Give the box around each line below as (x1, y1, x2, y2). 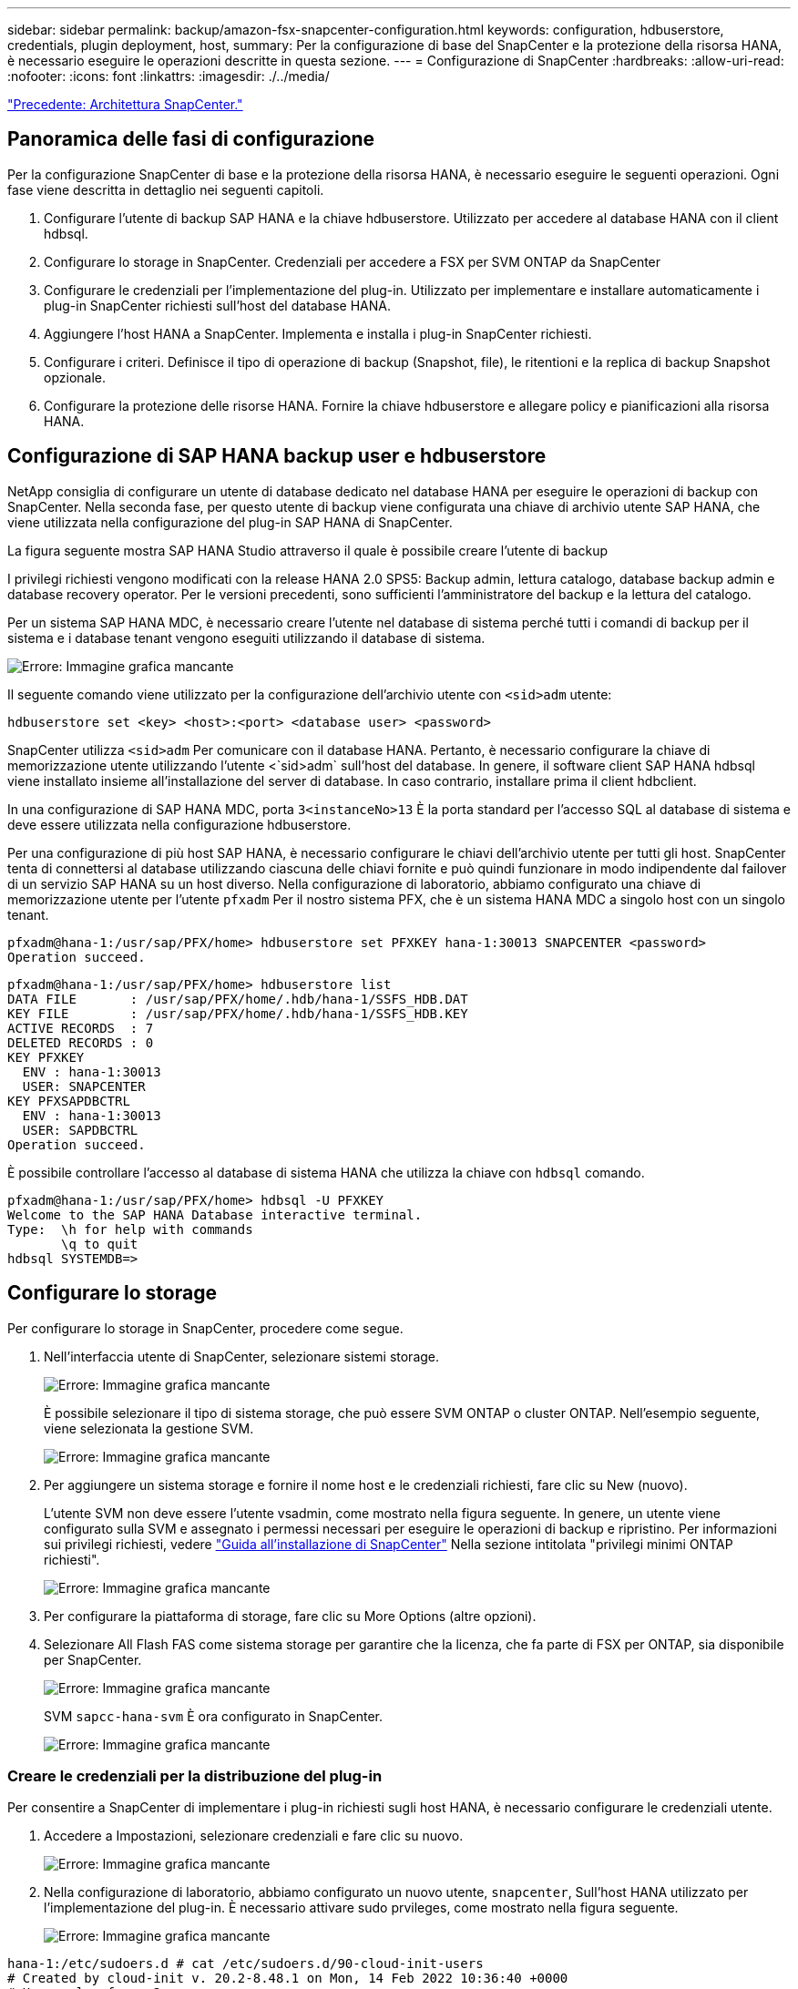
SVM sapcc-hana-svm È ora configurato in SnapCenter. (44, 1708, 383, 1724)
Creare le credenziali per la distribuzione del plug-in (7, 1766, 383, 1785)
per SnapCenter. (44, 1651, 142, 1668)
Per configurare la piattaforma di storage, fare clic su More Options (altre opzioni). (44, 1607, 537, 1624)
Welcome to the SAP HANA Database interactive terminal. (7, 1207, 423, 1222)
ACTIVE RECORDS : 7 (7, 1020, 154, 1035)
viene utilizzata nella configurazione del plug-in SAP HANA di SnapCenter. (7, 514, 453, 530)
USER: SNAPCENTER (22, 1078, 146, 1094)
